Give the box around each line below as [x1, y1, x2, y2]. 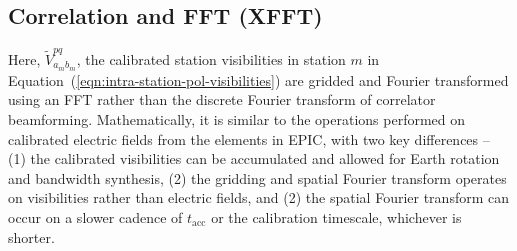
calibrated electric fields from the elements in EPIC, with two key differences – [8, 128, 490, 149]
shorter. [8, 226, 55, 247]
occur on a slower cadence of [8, 206, 183, 227]
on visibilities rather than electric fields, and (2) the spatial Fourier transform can [8, 187, 510, 208]
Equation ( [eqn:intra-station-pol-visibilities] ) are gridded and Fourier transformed [8, 69, 509, 90]
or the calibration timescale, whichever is [211, 206, 462, 227]
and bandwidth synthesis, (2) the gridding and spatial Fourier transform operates [8, 167, 507, 188]
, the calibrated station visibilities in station [76, 48, 346, 69]
